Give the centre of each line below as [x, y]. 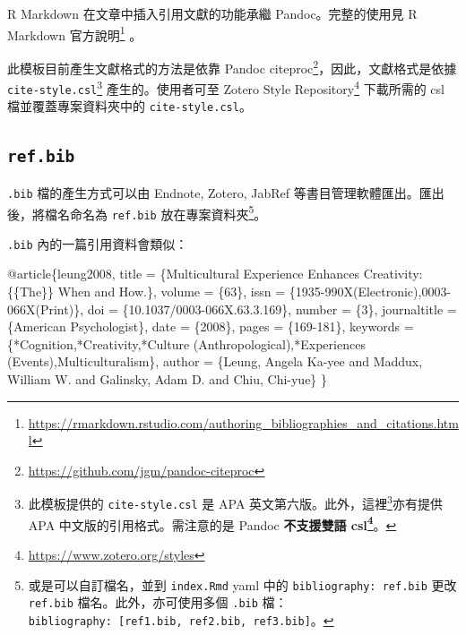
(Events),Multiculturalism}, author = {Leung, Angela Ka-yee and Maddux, [215, 361]
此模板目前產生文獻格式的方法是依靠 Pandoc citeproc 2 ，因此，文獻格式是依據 [232, 66]
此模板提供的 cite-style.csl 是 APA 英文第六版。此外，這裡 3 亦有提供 [235, 502]
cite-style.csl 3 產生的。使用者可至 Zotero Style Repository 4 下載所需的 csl [226, 87]
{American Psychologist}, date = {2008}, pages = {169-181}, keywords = [211, 326]
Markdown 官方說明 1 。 [75, 33]
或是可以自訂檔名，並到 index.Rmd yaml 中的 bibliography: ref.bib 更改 [242, 584]
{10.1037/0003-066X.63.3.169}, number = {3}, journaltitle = [289, 309]
